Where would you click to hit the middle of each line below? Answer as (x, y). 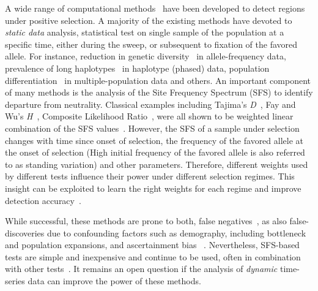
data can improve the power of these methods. (114, 281)
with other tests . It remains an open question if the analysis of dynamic (141, 269)
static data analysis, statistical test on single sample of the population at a (145, 32)
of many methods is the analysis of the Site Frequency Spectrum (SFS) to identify (159, 92)
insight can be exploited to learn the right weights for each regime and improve (153, 188)
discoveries (25, 232)
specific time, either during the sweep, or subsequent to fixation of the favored (151, 44)
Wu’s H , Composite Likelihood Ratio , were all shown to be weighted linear (149, 116)
